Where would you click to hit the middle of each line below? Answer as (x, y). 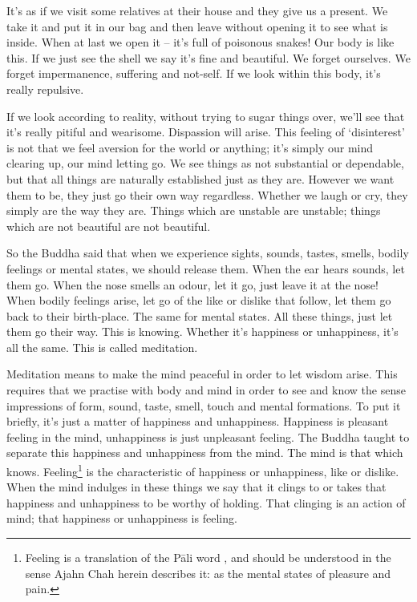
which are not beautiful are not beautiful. (109, 226)
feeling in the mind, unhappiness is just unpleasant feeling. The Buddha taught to (208, 436)
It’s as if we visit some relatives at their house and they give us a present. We (197, 10)
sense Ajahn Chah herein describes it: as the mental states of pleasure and (208, 573)
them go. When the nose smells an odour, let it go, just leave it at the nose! (192, 284)
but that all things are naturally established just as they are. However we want (200, 178)
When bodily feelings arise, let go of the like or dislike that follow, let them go (199, 300)
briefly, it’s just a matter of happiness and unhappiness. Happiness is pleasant (198, 421)
